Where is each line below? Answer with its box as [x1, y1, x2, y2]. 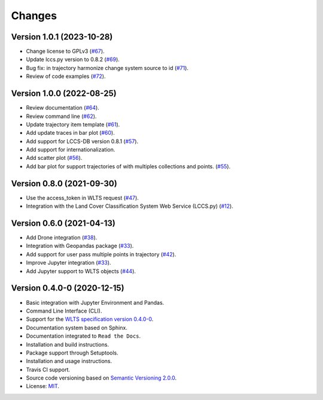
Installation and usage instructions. [26, 357, 112, 365]
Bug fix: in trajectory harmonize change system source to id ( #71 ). [26, 64, 188, 71]
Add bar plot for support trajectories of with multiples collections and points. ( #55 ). [26, 162, 231, 170]
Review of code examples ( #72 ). [26, 72, 106, 80]
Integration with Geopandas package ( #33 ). [26, 243, 134, 250]
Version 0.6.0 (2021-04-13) [11, 218, 116, 228]
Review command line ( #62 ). [26, 113, 97, 120]
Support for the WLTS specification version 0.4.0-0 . [26, 316, 154, 323]
